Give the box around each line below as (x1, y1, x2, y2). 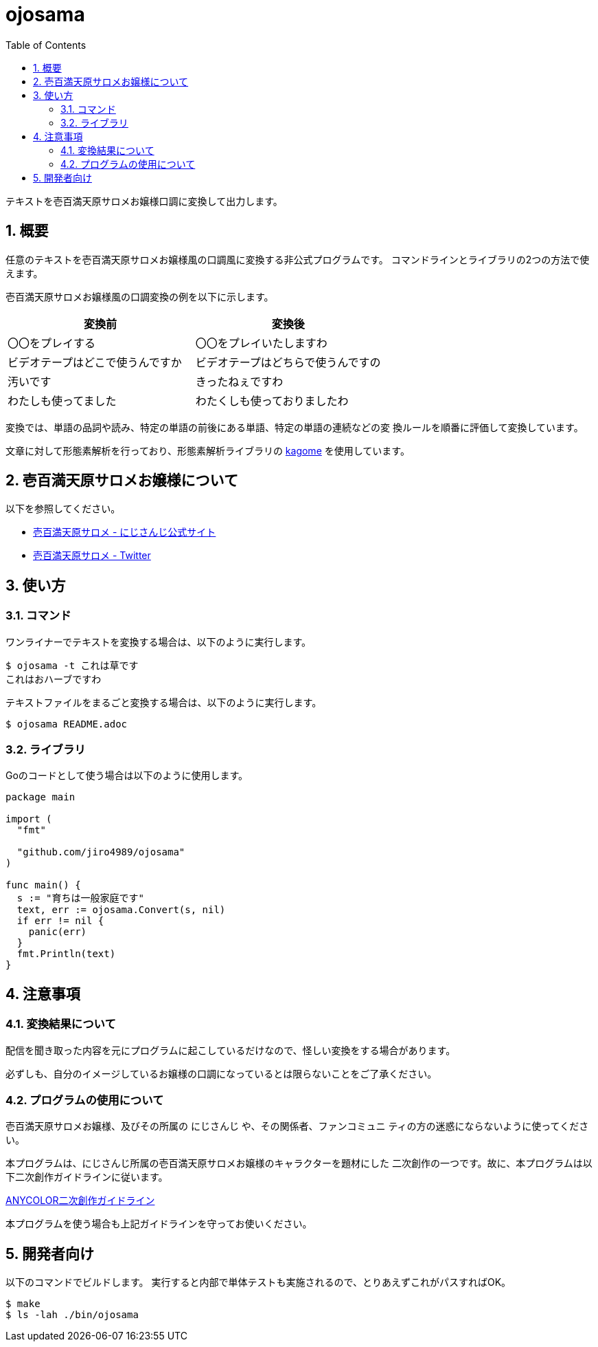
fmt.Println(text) (16, 948, 116, 960)
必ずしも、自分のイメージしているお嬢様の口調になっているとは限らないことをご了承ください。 (5, 1067, 437, 1080)
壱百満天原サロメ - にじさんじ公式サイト (33, 526, 216, 538)
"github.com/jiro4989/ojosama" (16, 846, 185, 858)
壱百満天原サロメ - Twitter (33, 549, 151, 562)
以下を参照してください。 (5, 503, 121, 515)
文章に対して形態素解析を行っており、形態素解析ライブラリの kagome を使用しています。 (5, 444, 410, 457)
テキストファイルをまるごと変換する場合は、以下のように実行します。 (5, 696, 322, 708)
